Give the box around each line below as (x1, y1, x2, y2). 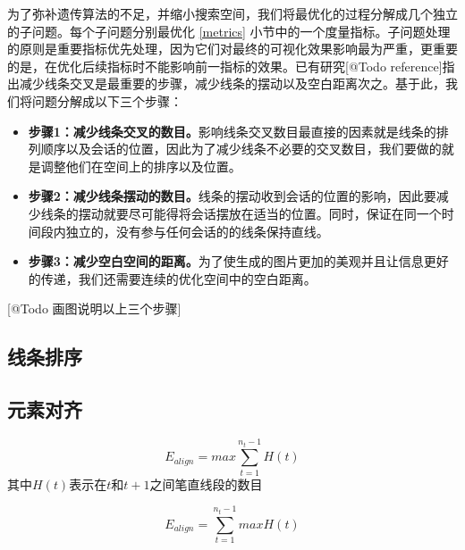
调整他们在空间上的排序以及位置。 (40, 156, 241, 175)
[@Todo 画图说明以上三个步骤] (7, 299, 182, 318)
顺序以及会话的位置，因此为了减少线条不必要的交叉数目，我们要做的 (40, 139, 442, 158)
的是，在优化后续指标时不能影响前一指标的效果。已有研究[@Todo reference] (7, 56, 443, 75)
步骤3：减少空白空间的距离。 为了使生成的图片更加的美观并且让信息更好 (28, 252, 449, 271)
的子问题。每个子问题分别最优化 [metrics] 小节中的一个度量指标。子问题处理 (7, 21, 451, 40)
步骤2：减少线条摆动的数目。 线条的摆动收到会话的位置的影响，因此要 (28, 187, 436, 205)
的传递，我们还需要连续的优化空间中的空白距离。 (28, 269, 317, 287)
